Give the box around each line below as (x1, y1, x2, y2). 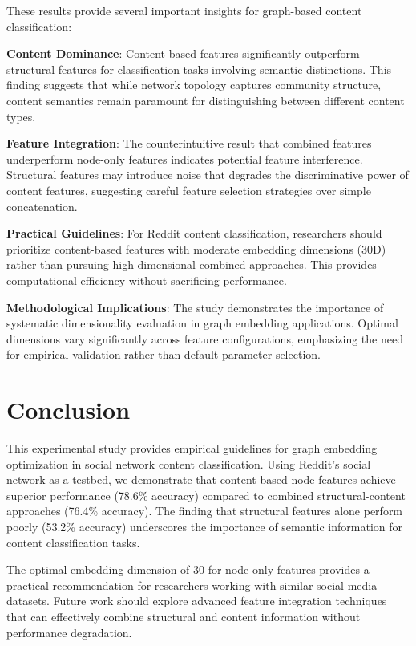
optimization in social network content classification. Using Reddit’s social (6, 455, 371, 472)
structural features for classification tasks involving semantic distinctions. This (6, 60, 392, 77)
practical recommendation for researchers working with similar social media (6, 576, 378, 593)
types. (6, 108, 36, 124)
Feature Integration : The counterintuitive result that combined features (6, 135, 372, 152)
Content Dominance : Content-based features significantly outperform (6, 45, 360, 62)
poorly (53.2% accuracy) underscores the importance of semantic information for (6, 518, 403, 534)
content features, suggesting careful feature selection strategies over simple (6, 181, 371, 198)
